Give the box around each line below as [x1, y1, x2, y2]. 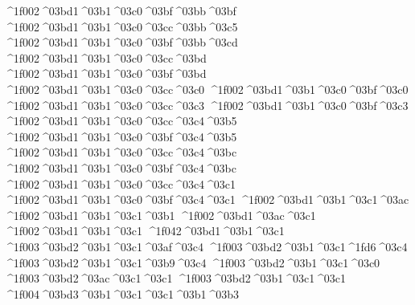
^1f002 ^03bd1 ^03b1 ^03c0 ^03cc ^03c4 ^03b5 [4, 112, 237, 129]
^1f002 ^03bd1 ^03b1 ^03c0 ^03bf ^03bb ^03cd [4, 34, 238, 51]
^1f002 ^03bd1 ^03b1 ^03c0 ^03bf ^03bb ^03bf [4, 2, 236, 18]
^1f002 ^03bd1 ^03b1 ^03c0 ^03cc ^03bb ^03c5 [4, 18, 238, 35]
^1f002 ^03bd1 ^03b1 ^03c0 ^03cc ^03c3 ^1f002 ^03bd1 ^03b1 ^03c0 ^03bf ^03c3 [4, 96, 409, 113]
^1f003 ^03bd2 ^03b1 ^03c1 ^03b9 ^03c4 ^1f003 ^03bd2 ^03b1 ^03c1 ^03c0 [4, 254, 380, 270]
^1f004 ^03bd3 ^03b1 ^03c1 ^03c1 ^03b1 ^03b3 [4, 285, 239, 302]
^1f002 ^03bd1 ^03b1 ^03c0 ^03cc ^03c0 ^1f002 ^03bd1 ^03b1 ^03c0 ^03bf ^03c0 [4, 80, 409, 97]
